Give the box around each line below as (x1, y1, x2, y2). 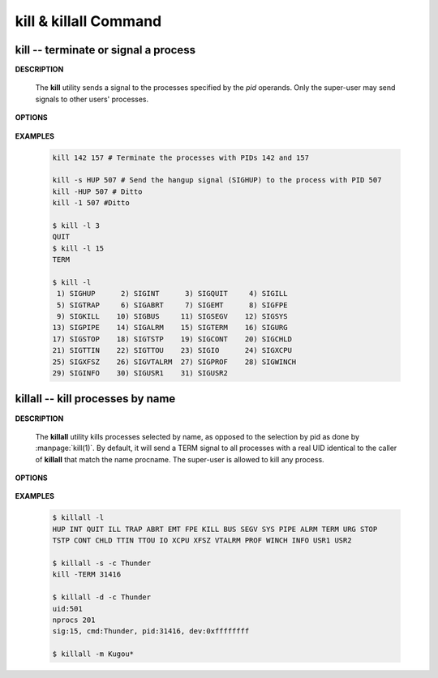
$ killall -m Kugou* (52, 650, 134, 659)
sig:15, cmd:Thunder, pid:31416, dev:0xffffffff (52, 627, 250, 636)
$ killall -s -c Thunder (52, 559, 152, 568)
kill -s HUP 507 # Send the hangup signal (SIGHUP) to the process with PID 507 (52, 175, 382, 185)
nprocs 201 (52, 615, 96, 624)
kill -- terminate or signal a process (15, 43, 196, 57)
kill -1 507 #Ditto (52, 199, 130, 208)
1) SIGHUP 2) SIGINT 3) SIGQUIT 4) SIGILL (57, 289, 288, 298)
